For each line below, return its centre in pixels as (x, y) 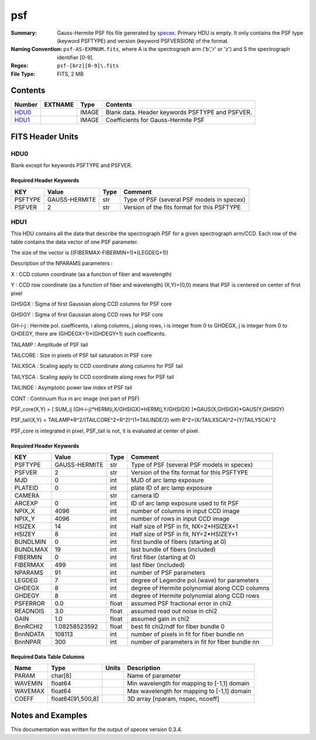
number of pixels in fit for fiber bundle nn (187, 634)
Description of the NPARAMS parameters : (62, 263)
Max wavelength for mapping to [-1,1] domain (189, 691)
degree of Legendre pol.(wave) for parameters (195, 580)
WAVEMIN (28, 684)
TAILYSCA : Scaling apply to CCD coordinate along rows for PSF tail (92, 377)
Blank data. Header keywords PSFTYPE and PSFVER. (179, 113)
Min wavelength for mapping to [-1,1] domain (188, 684)
